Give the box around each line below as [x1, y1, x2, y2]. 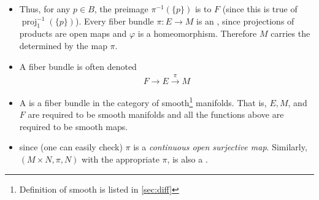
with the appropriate [82, 153, 159, 166]
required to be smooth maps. [19, 120, 128, 133]
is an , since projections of [196, 14, 294, 27]
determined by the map [19, 39, 107, 52]
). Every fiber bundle [75, 14, 154, 27]
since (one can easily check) [19, 140, 123, 153]
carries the [271, 27, 310, 40]
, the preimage [94, 2, 148, 15]
